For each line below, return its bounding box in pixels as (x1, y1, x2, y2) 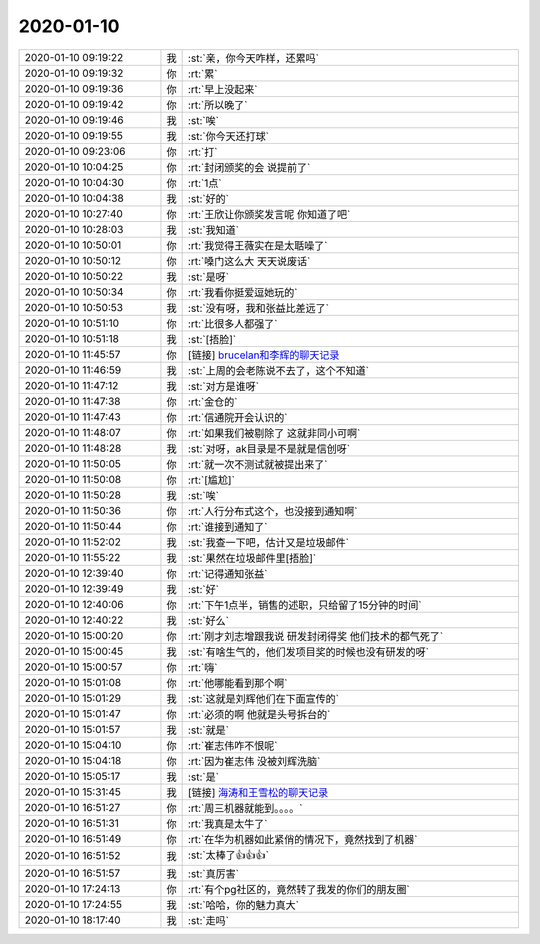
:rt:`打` (187, 145, 218, 159)
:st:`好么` (187, 613, 230, 627)
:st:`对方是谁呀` (187, 379, 260, 393)
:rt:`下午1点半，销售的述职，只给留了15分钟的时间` (187, 598, 422, 612)
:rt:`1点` (187, 176, 222, 190)
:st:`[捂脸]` (187, 332, 237, 346)
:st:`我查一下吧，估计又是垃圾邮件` (187, 535, 350, 549)
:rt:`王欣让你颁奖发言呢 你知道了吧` (187, 207, 351, 221)
